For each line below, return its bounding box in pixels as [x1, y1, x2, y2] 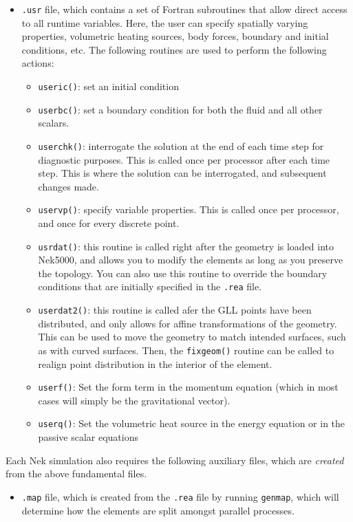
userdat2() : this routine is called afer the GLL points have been [38, 303, 312, 317]
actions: [21, 56, 54, 70]
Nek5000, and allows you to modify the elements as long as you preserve [38, 252, 343, 267]
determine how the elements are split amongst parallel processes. [21, 503, 295, 517]
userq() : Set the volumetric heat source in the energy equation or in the [38, 416, 345, 431]
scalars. [38, 116, 69, 130]
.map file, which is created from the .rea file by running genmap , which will [21, 489, 339, 503]
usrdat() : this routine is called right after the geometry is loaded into [38, 239, 334, 253]
